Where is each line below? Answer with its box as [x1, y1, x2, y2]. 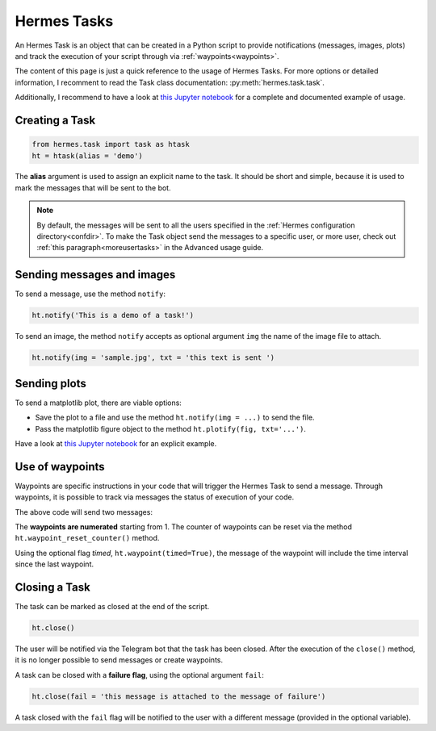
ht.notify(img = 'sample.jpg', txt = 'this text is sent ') [31, 353, 275, 362]
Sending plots [15, 376, 86, 391]
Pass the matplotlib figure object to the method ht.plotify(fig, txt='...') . [35, 424, 307, 433]
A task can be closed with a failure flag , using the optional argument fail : [15, 670, 264, 679]
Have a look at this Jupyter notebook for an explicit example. [15, 438, 217, 448]
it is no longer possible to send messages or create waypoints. [15, 655, 224, 665]
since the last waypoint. [15, 559, 94, 569]
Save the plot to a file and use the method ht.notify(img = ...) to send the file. [35, 412, 315, 423]
